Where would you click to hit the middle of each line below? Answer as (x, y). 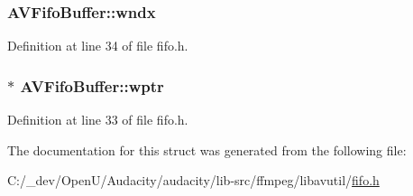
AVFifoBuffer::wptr (92, 85)
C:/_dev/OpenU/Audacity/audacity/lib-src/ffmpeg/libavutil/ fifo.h (193, 180)
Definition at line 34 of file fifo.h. (98, 46)
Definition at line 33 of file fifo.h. (98, 120)
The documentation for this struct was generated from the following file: (207, 149)
